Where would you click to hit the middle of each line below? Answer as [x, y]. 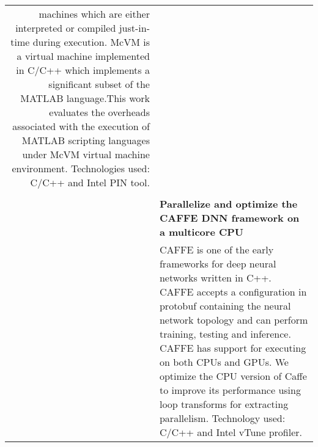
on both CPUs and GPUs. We [224, 362]
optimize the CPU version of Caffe [233, 376]
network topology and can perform [234, 320]
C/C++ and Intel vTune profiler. [231, 432]
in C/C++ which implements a [83, 70]
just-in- [134, 28]
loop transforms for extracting [224, 404]
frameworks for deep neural [218, 263]
